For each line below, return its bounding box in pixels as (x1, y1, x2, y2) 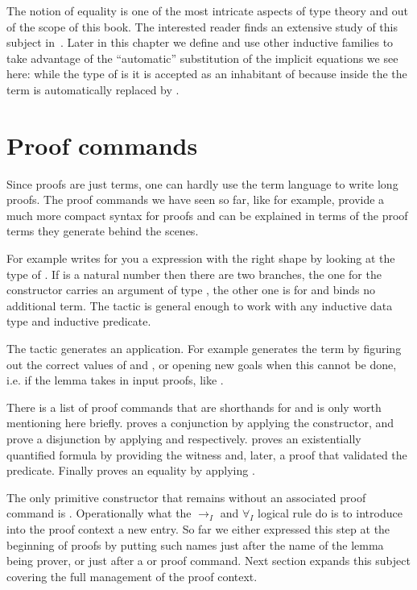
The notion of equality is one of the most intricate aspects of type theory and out (6, 2, 408, 19)
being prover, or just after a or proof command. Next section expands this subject (6, 552, 411, 569)
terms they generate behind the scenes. (6, 222, 199, 239)
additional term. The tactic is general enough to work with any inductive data (6, 297, 393, 314)
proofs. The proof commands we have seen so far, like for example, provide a (6, 191, 385, 208)
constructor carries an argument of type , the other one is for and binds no (6, 281, 375, 298)
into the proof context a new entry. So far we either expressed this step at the (6, 520, 390, 537)
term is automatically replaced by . (6, 81, 180, 98)
